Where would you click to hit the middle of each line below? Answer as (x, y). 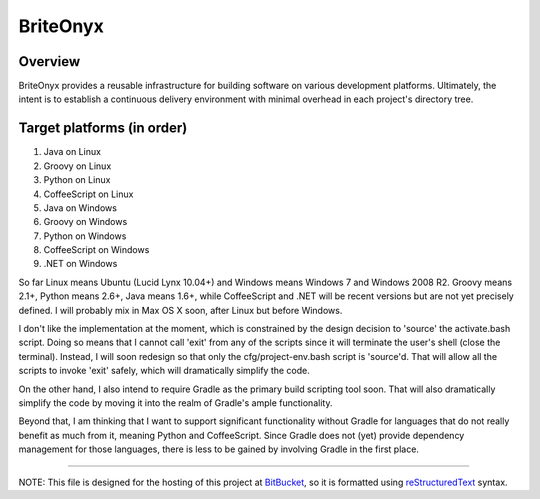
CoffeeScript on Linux (88, 194)
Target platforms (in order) (103, 128)
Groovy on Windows (85, 222)
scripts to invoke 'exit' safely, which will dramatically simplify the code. (164, 371)
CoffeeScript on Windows (96, 250)
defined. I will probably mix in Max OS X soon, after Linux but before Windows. (180, 310)
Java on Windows (80, 207)
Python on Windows (85, 236)
